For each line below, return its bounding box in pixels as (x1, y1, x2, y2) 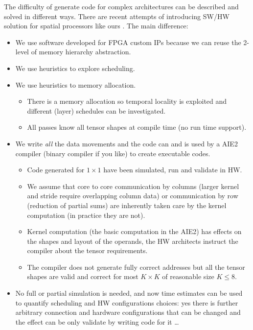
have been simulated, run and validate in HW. (103, 165, 242, 175)
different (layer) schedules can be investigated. (27, 105, 166, 116)
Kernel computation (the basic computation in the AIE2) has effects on (27, 226, 242, 236)
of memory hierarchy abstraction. (31, 47, 131, 57)
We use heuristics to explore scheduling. (15, 63, 135, 73)
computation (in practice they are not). (27, 210, 145, 220)
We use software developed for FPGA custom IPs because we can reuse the (15, 37, 241, 47)
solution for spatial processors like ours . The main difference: (4, 21, 188, 31)
